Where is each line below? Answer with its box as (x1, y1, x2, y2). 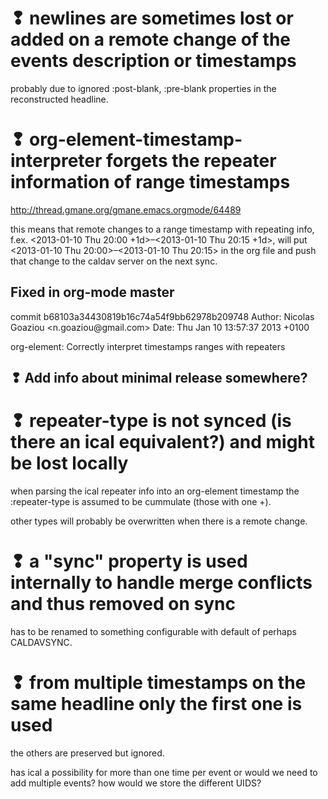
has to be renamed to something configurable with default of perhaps (10, 625, 297, 637)
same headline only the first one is (10, 693, 303, 716)
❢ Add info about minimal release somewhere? (10, 370, 308, 387)
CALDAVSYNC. (10, 636, 73, 648)
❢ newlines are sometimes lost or (10, 7, 294, 30)
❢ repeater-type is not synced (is (10, 410, 292, 432)
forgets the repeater (106, 150, 277, 172)
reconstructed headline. (10, 93, 109, 105)
